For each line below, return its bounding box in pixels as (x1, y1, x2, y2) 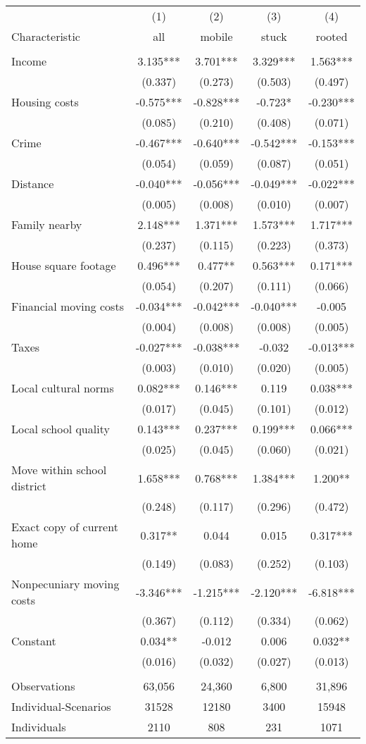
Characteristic (11, 28, 80, 44)
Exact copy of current (11, 519, 118, 535)
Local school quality (11, 421, 110, 437)
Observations (11, 678, 75, 694)
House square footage (11, 257, 116, 273)
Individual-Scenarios (11, 698, 111, 714)
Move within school (11, 461, 107, 478)
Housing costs (11, 94, 79, 110)
